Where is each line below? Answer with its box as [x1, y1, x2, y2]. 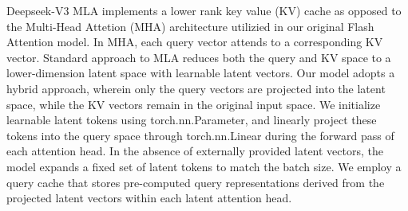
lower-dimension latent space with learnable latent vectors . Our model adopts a [6, 64, 395, 81]
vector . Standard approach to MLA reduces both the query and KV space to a [6, 49, 391, 65]
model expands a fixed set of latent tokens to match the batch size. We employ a [6, 158, 402, 174]
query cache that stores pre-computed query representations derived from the [6, 174, 385, 190]
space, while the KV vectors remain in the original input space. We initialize [6, 96, 381, 112]
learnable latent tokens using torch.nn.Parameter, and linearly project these [6, 111, 377, 128]
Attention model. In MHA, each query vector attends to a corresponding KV [6, 33, 383, 50]
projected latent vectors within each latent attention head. [6, 190, 292, 206]
